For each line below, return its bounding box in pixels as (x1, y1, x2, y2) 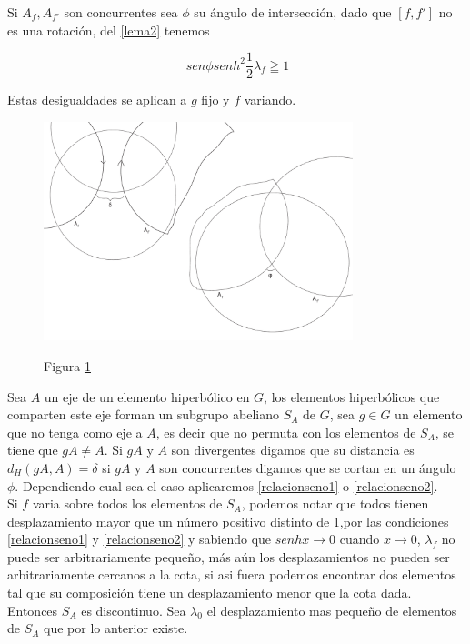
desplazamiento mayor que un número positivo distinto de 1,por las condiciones (7, 511, 449, 530)
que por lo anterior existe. (44, 619, 188, 638)
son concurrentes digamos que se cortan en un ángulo (159, 458, 456, 477)
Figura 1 (44, 356, 91, 375)
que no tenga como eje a (7, 422, 143, 441)
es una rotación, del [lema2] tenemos (7, 20, 210, 39)
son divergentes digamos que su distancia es (171, 440, 415, 459)
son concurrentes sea (64, 3, 178, 21)
